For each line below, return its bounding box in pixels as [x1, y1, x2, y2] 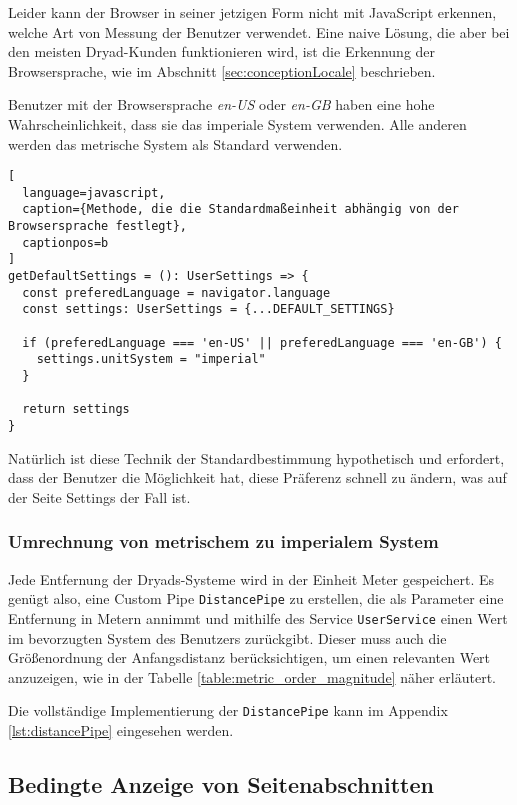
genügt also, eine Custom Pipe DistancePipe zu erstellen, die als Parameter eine [8, 588, 504, 609]
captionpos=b [22, 235, 109, 250]
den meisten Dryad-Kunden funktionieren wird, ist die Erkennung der [8, 41, 436, 62]
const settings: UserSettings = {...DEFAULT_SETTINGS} [22, 302, 395, 317]
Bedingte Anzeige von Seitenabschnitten [8, 768, 434, 799]
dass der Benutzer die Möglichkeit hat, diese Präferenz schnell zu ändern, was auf [8, 467, 507, 488]
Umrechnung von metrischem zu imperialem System [8, 529, 439, 554]
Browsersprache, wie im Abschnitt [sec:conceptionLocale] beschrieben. [8, 60, 436, 81]
